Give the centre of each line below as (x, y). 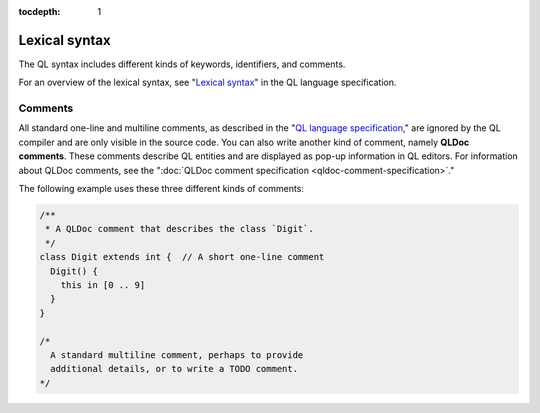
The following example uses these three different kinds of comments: (161, 188)
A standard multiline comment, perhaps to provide (177, 354)
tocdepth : (39, 11)
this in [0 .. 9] (103, 284)
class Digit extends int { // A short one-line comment (182, 257)
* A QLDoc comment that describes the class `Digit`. (179, 229)
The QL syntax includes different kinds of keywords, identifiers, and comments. (182, 64)
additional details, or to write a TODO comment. (174, 369)
